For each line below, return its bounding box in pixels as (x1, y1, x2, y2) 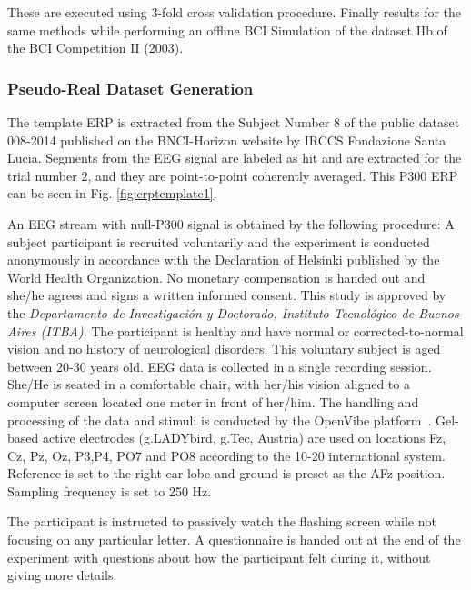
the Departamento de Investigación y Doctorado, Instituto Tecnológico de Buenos (7, 303, 459, 322)
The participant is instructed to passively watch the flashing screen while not (7, 512, 436, 531)
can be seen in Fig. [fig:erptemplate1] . (7, 184, 217, 203)
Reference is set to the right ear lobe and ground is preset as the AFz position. (7, 464, 446, 483)
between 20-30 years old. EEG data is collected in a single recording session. (7, 356, 432, 375)
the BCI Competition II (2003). (7, 38, 184, 57)
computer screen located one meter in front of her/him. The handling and (7, 392, 419, 411)
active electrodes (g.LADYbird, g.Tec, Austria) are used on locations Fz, (42, 428, 446, 447)
